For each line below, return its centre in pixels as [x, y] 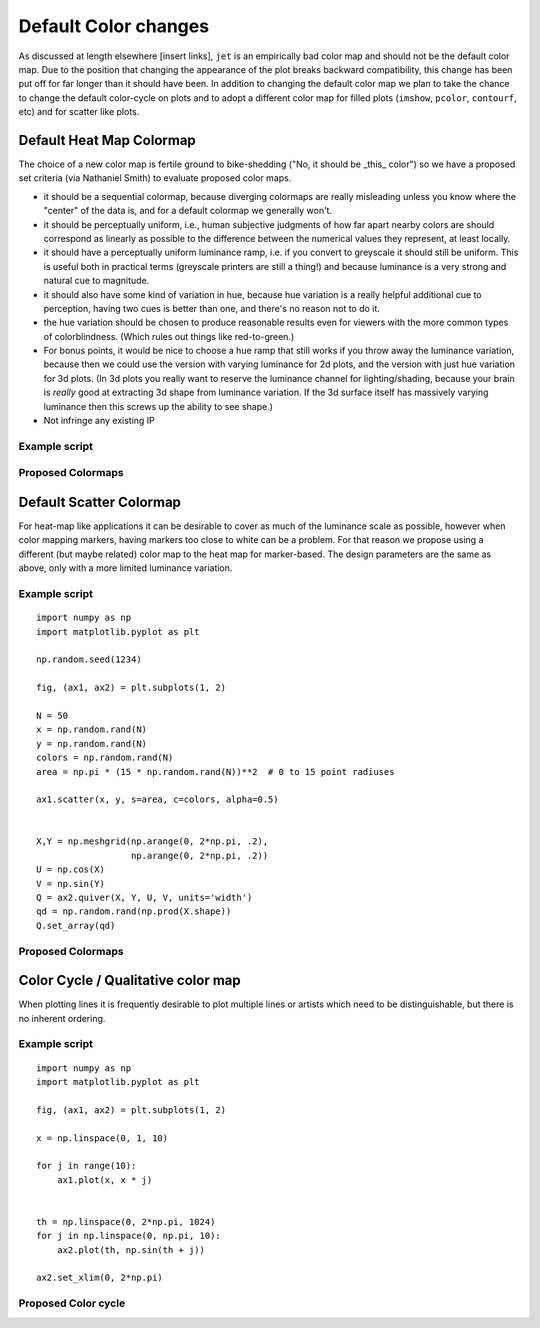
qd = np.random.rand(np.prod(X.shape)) [134, 911]
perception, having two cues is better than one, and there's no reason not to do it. [211, 308]
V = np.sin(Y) [70, 883]
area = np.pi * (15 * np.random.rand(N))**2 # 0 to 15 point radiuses [215, 771]
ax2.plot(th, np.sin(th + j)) [130, 1249]
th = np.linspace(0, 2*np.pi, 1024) [126, 1221]
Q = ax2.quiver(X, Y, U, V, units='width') [144, 898]
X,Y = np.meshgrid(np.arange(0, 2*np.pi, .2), [152, 841]
